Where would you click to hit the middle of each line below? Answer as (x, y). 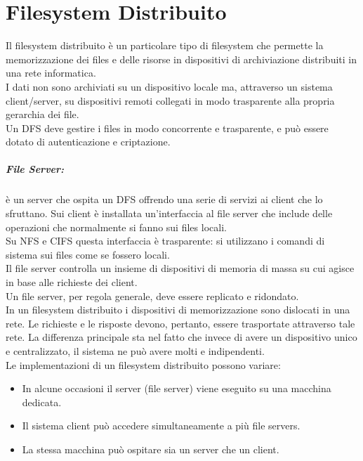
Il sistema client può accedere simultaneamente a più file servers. (161, 426)
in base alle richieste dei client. (72, 282)
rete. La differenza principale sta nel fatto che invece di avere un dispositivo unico (181, 337)
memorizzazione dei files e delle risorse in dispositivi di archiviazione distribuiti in (181, 59)
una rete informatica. (51, 73)
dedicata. (42, 402)
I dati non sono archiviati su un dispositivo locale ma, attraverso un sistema (169, 86)
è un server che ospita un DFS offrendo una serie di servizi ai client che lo (164, 199)
